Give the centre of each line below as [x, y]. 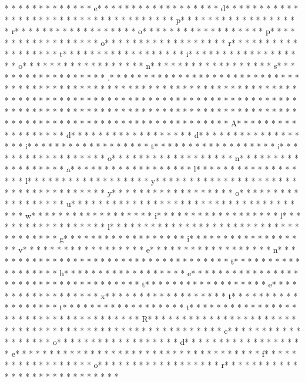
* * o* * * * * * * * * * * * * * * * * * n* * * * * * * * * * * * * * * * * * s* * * [150, 65]
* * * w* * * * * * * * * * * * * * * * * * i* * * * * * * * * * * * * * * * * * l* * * [153, 215]
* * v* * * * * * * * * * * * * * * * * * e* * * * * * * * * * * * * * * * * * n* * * [150, 249]
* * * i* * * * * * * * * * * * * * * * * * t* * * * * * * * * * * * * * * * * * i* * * [151, 146]
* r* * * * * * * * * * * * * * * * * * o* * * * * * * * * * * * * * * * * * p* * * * [150, 31]
